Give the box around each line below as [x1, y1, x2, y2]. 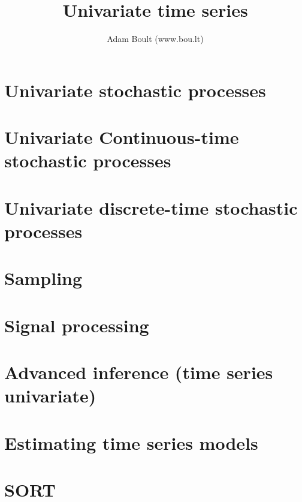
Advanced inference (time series [4, 359, 273, 384]
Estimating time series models [4, 430, 258, 455]
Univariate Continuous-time [4, 125, 239, 149]
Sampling [4, 266, 83, 290]
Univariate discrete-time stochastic [4, 195, 298, 220]
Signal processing [4, 312, 149, 337]
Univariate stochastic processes [4, 77, 266, 102]
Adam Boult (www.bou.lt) [107, 32, 204, 45]
